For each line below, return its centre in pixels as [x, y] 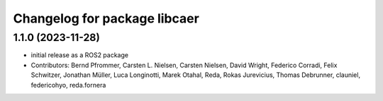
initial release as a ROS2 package [80, 55]
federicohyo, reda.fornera [68, 85]
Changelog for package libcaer [106, 18]
